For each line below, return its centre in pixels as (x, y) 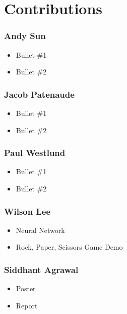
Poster (26, 288)
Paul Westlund (35, 153)
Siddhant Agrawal (41, 269)
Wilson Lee (27, 211)
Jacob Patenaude (39, 94)
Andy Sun (25, 36)
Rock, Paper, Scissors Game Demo (69, 247)
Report (27, 305)
